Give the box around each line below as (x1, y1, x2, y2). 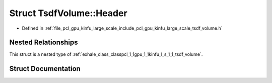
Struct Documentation (9, 64, 81, 73)
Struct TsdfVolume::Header (9, 8, 128, 19)
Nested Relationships (9, 38, 78, 47)
